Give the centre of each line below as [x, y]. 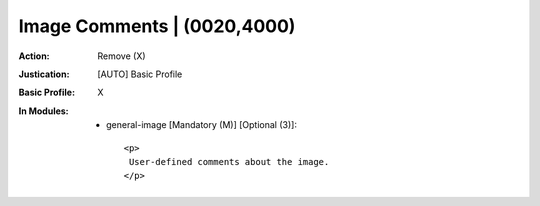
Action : [34, 56]
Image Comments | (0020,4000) [157, 26]
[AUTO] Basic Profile [140, 74]
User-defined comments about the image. [229, 161]
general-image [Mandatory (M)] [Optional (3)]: [201, 125]
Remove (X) [121, 56]
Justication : [44, 74]
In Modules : [43, 111]
